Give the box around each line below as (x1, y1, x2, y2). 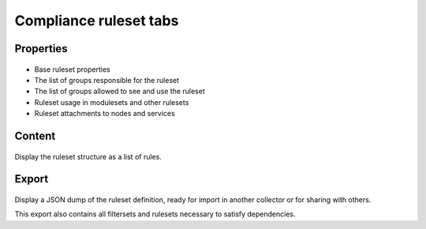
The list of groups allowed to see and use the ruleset (34, 87, 205, 96)
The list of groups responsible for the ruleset (34, 75, 180, 84)
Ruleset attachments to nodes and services (34, 109, 175, 118)
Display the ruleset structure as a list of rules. (14, 152, 162, 161)
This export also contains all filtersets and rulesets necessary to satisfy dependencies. (14, 209, 296, 219)
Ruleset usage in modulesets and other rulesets (34, 97, 189, 107)
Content (14, 129, 56, 142)
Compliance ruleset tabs (14, 12, 179, 29)
